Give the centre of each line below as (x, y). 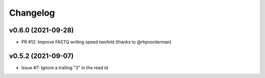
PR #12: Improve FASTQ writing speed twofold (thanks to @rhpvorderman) (96, 42)
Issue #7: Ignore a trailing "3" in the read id (65, 67)
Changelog (32, 13)
